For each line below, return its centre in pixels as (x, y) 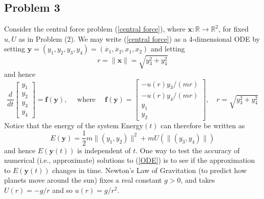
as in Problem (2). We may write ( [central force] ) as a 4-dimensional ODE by (139, 38)
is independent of (104, 150)
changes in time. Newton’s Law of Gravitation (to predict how (149, 170)
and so (62, 190)
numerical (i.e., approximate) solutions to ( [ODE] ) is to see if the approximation (130, 160)
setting (15, 49)
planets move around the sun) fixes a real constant (83, 180)
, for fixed (233, 29)
